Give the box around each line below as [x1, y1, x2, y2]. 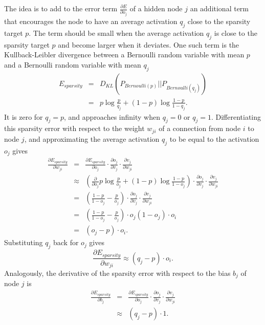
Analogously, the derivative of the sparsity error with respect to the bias [4, 267, 231, 278]
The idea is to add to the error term [4, 3, 118, 13]
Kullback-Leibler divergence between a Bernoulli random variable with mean [4, 49, 245, 60]
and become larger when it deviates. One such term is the [58, 39, 239, 50]
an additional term [190, 3, 249, 13]
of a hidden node [129, 3, 183, 13]
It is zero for [4, 111, 43, 122]
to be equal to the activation [169, 133, 259, 144]
